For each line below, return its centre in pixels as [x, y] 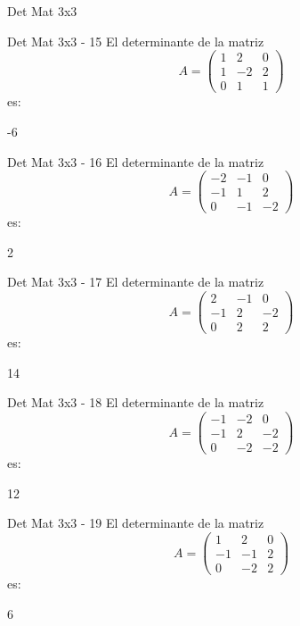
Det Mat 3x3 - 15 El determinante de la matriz [136, 41]
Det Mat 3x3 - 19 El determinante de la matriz [136, 523]
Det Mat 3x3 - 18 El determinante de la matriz [136, 402]
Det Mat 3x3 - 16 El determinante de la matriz [136, 161]
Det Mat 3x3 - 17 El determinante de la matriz [136, 282]
